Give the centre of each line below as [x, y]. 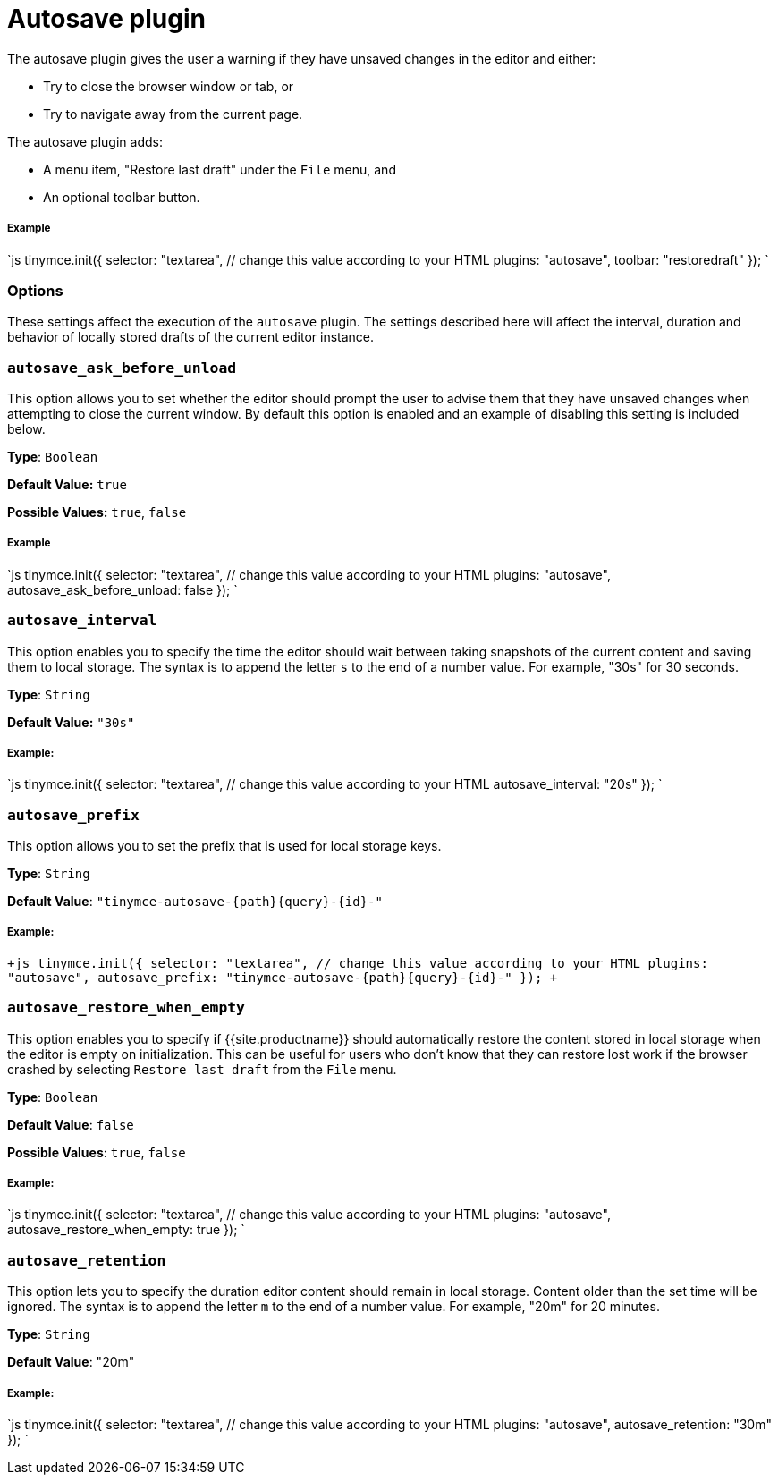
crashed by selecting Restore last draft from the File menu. [202, 1069]
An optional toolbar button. [122, 197]
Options [35, 290]
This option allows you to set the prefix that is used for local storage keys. [224, 846]
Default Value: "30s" [71, 722]
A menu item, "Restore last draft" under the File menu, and [220, 169]
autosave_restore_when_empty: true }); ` [126, 1230]
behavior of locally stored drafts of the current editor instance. [191, 337]
